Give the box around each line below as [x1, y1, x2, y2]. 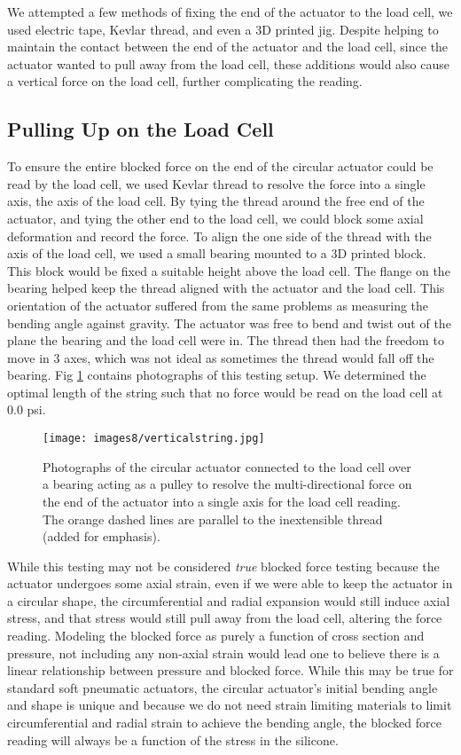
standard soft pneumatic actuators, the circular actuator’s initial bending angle [7, 678, 438, 696]
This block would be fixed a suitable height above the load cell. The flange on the [7, 261, 450, 279]
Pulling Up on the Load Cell [7, 115, 274, 143]
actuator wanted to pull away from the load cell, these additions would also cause [7, 54, 449, 73]
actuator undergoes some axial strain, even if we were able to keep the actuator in [7, 574, 453, 593]
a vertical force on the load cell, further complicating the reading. [7, 72, 363, 90]
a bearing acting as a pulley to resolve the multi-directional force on [43, 475, 412, 493]
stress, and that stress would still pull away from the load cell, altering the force [7, 609, 442, 627]
